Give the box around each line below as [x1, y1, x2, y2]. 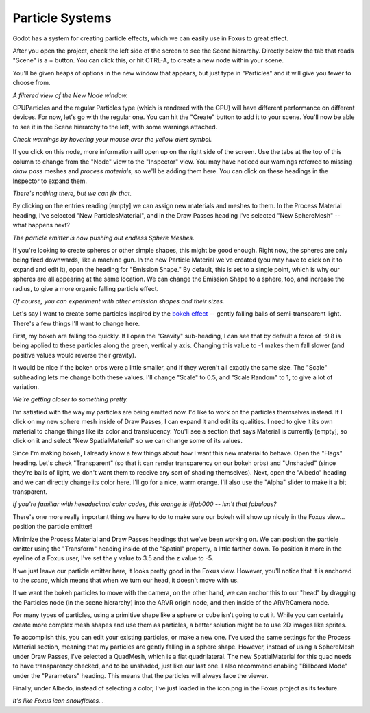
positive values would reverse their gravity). [12, 351, 136, 359]
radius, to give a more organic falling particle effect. [12, 284, 159, 292]
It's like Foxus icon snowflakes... [12, 697, 104, 705]
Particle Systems [12, 10, 112, 25]
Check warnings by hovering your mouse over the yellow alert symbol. [12, 136, 212, 144]
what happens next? [12, 221, 70, 229]
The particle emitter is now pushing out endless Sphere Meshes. [12, 234, 195, 242]
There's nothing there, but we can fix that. [12, 189, 132, 198]
